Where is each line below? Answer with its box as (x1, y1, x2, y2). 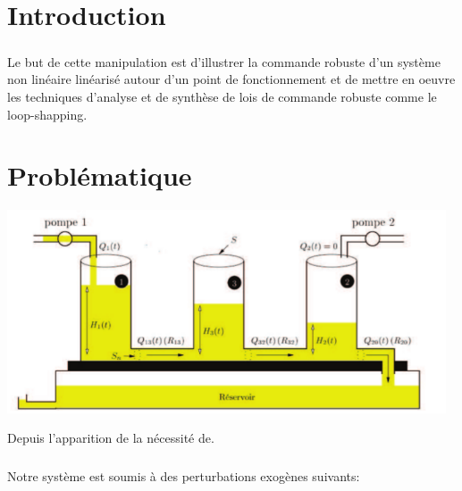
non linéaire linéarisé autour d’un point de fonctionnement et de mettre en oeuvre (7, 70, 456, 88)
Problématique (7, 157, 192, 194)
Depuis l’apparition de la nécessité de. (7, 429, 214, 447)
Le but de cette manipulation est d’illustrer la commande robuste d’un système (7, 52, 441, 71)
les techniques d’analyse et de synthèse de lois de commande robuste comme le (7, 87, 437, 105)
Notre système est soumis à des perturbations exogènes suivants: (7, 467, 360, 486)
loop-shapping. (7, 104, 88, 123)
